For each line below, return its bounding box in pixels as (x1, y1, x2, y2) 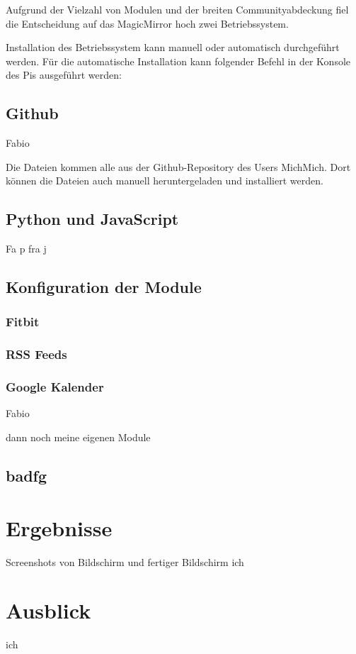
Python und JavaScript (6, 208, 179, 230)
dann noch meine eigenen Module (6, 430, 151, 445)
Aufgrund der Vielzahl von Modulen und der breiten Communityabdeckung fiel (6, 2, 349, 16)
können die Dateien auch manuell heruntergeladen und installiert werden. (6, 173, 323, 188)
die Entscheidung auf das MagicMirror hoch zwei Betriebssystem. (6, 16, 289, 31)
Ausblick (6, 596, 91, 625)
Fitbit (6, 313, 40, 331)
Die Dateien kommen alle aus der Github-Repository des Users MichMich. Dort (6, 159, 351, 174)
